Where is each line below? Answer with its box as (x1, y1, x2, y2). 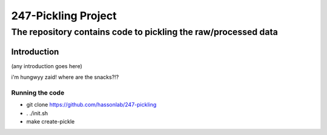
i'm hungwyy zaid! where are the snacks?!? (11, 74, 119, 81)
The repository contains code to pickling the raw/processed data (11, 27, 278, 37)
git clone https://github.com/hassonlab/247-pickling (26, 101, 157, 108)
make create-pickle (26, 118, 75, 125)
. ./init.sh (26, 109, 48, 117)
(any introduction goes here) (11, 62, 82, 69)
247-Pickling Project (11, 9, 117, 22)
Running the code (11, 88, 65, 96)
